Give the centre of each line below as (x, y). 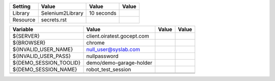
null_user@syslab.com (113, 49)
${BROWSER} (29, 43)
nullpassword (102, 56)
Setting (21, 6)
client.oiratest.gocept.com (118, 36)
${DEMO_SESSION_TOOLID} (47, 63)
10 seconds (103, 13)
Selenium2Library (62, 13)
